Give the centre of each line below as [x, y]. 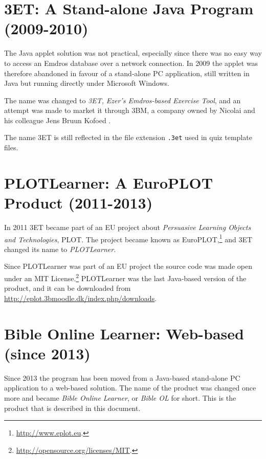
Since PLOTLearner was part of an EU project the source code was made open [128, 266]
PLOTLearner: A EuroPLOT [109, 182]
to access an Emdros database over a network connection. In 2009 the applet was [131, 63]
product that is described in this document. [72, 408]
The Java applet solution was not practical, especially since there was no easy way [133, 53]
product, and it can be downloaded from [68, 288]
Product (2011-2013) [79, 203]
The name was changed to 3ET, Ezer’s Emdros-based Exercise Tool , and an [123, 100]
